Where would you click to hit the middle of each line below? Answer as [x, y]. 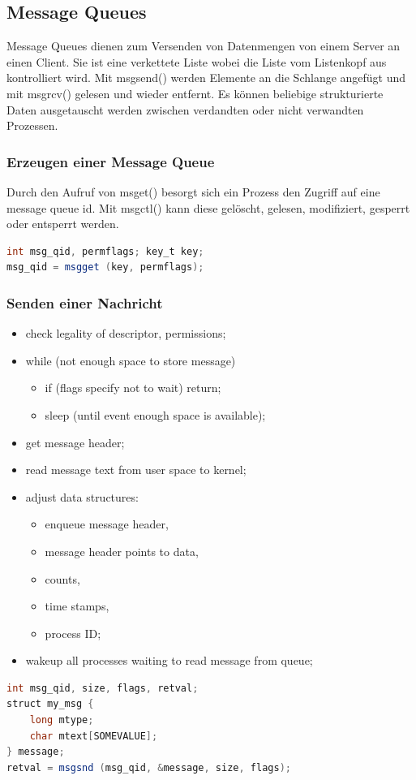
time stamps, [77, 606]
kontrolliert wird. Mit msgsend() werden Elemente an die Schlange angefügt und [206, 78]
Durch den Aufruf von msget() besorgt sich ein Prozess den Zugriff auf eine [193, 191]
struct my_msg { [50, 704]
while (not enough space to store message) [131, 360]
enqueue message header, [107, 524]
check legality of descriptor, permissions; [126, 333]
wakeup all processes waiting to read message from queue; [169, 660]
